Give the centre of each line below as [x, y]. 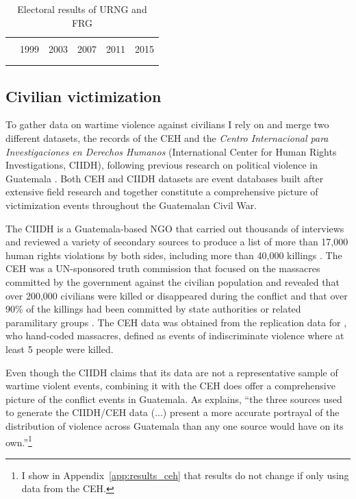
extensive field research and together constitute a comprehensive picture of [162, 192]
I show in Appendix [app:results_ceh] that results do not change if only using [185, 475]
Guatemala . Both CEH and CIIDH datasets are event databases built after [165, 178]
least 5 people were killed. [60, 349]
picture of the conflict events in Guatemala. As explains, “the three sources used [174, 399]
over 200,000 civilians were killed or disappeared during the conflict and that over [177, 295]
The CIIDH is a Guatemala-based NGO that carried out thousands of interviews [175, 228]
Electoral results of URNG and [82, 9]
